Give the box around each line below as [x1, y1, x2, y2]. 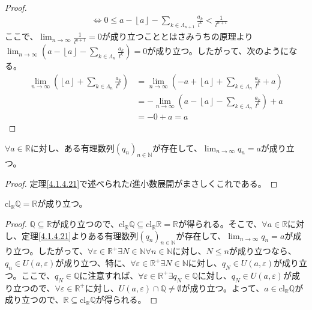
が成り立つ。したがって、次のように [147, 44, 289, 57]
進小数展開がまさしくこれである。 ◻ [132, 177, 278, 189]
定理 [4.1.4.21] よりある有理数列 [21, 229, 139, 242]
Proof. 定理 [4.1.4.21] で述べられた [5, 177, 130, 189]
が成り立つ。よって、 [181, 281, 265, 294]
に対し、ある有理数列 [30, 141, 115, 154]
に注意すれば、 [79, 269, 139, 281]
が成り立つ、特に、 [55, 257, 131, 269]
